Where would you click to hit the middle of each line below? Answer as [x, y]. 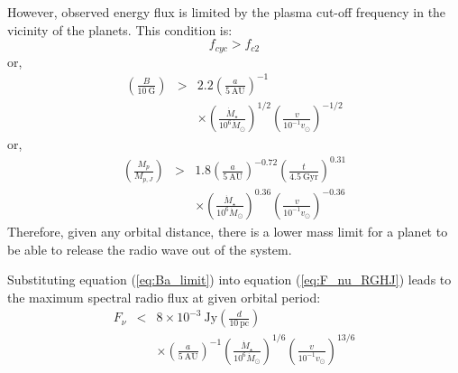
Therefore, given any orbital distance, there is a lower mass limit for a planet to [228, 231]
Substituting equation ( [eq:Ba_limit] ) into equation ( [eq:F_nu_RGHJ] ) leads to [229, 280]
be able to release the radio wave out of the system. [150, 249]
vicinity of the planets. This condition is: [120, 29]
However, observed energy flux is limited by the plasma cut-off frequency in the [227, 12]
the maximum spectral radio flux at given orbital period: [164, 297]
